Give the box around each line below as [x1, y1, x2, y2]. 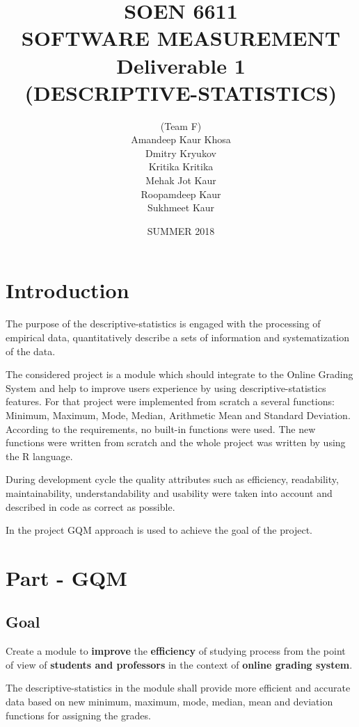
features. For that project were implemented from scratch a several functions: [6, 394, 335, 409]
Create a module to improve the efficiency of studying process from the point [6, 644, 346, 658]
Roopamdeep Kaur [141, 186, 221, 201]
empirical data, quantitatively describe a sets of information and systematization [6, 329, 350, 344]
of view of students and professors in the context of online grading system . [6, 657, 353, 671]
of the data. [6, 343, 56, 358]
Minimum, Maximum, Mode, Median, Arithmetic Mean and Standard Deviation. [6, 407, 351, 422]
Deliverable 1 [116, 51, 246, 79]
